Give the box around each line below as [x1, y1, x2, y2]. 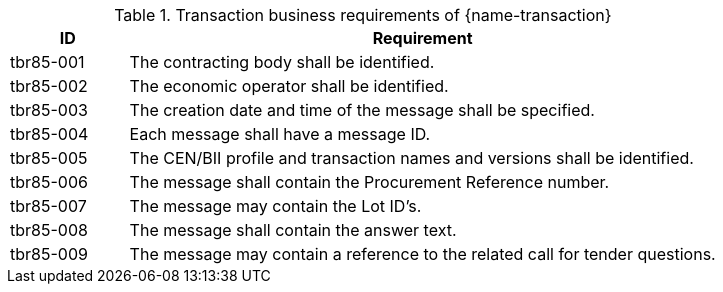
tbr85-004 [10, 124, 89, 144]
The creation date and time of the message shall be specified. [129, 100, 595, 120]
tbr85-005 [10, 148, 88, 168]
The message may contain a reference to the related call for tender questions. [129, 244, 716, 264]
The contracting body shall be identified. [129, 52, 435, 72]
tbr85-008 [10, 220, 88, 240]
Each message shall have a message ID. [129, 124, 431, 144]
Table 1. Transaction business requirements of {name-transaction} [114, 5, 612, 25]
